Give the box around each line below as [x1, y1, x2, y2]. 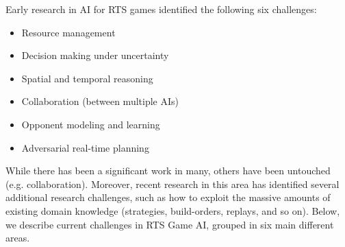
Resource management [21, 25, 116, 39]
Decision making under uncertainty [21, 48, 169, 62]
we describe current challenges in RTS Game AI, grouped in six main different [5, 217, 334, 231]
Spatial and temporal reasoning [21, 71, 153, 85]
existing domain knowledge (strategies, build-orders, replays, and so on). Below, [5, 203, 340, 217]
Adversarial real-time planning [21, 140, 149, 154]
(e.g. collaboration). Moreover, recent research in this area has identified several [5, 176, 340, 191]
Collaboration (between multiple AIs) [21, 94, 179, 108]
